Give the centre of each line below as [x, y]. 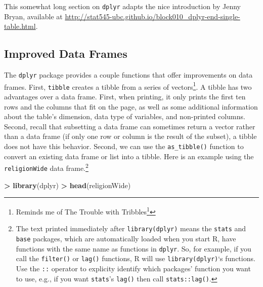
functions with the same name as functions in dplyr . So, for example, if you [134, 248]
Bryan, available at [33, 16]
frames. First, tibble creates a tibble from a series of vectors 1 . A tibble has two [128, 86]
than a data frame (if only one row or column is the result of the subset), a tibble [130, 136]
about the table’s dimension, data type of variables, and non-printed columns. [125, 116]
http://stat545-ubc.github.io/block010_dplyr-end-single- [152, 16]
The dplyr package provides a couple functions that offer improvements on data [128, 75]
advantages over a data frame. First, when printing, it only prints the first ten [125, 97]
